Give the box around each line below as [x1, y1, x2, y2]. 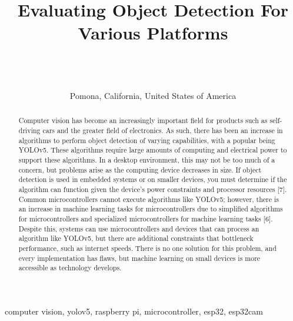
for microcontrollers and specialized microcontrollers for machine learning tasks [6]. [18, 214, 273, 224]
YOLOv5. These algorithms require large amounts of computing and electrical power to [18, 145, 287, 155]
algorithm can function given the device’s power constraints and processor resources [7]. [18, 184, 287, 194]
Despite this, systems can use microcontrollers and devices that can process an [18, 223, 259, 233]
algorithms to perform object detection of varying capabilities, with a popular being [18, 135, 275, 145]
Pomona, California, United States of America [69, 90, 237, 102]
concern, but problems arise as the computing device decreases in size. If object [18, 164, 262, 174]
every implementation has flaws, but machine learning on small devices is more [18, 253, 261, 263]
